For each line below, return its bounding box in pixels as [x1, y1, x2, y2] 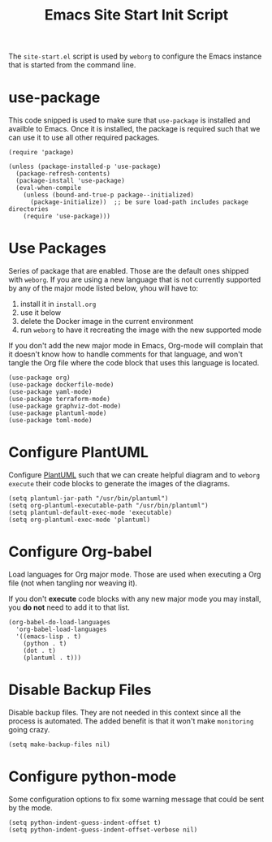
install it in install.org [19, 299, 97, 309]
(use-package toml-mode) [8, 417, 93, 425]
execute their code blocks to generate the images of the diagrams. [8, 479, 230, 488]
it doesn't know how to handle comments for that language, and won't [8, 349, 243, 359]
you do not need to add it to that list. [8, 602, 130, 612]
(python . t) [23, 639, 67, 647]
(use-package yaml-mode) [8, 388, 93, 396]
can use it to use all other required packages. [8, 132, 160, 143]
